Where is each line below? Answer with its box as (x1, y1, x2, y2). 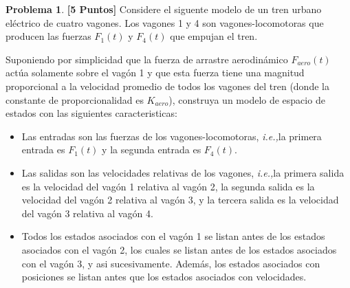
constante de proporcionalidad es (6, 92, 144, 107)
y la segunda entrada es (102, 142, 201, 157)
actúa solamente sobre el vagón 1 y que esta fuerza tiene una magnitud (6, 65, 305, 80)
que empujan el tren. (170, 29, 258, 43)
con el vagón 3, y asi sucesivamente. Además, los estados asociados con (21, 256, 320, 270)
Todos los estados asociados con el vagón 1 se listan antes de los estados (21, 229, 325, 243)
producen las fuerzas (6, 29, 91, 43)
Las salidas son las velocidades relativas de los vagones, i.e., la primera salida (21, 165, 344, 179)
